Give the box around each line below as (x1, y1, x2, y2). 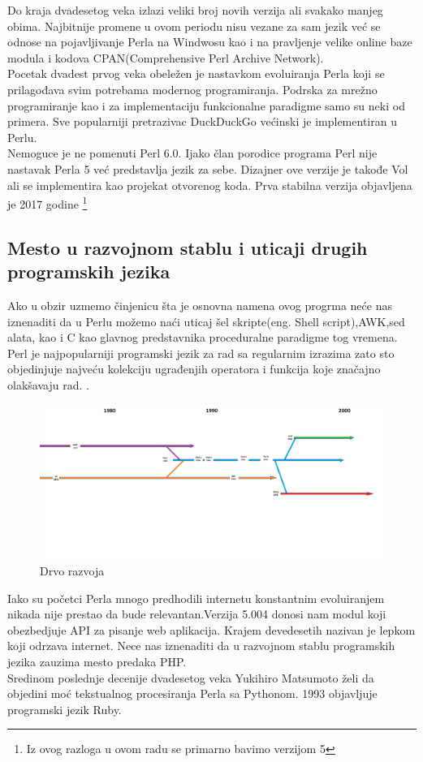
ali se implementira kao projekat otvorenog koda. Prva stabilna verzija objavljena (7, 176, 412, 193)
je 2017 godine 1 (7, 193, 88, 212)
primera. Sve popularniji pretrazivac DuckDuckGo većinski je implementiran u (7, 113, 397, 130)
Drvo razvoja (40, 562, 105, 579)
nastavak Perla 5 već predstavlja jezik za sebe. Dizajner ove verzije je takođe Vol (7, 160, 408, 177)
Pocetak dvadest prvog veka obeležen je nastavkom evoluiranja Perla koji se (7, 65, 385, 82)
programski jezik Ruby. (7, 700, 122, 717)
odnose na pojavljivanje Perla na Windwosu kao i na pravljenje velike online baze (7, 33, 412, 50)
